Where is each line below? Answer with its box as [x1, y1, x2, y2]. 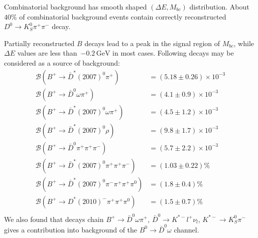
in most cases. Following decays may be [112, 48, 234, 58]
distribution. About [189, 2, 249, 12]
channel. [174, 224, 199, 234]
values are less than [17, 48, 77, 58]
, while [233, 38, 254, 48]
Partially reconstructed [4, 38, 75, 48]
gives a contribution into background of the [4, 224, 138, 234]
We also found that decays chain [4, 213, 104, 224]
